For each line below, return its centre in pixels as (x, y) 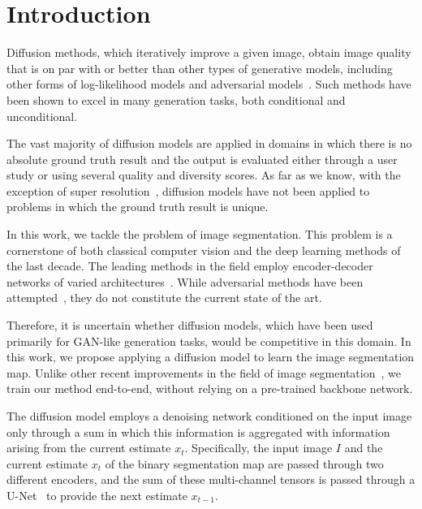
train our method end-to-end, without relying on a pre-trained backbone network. (210, 388)
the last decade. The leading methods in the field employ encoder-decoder (190, 266)
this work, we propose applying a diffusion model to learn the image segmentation (211, 357)
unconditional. (42, 116)
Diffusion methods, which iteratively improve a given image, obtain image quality (209, 52)
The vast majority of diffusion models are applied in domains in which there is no (209, 143)
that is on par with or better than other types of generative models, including (200, 68)
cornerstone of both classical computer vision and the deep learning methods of (204, 250)
